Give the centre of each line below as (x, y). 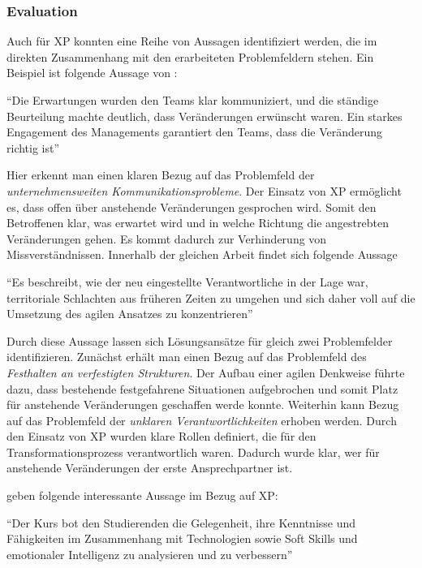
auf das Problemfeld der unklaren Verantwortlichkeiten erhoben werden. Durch (202, 420)
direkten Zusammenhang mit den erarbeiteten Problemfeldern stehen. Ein (190, 56)
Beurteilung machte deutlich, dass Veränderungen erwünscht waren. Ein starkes (205, 116)
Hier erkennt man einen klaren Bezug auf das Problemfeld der (161, 175)
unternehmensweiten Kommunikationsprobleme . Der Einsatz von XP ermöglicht (204, 190)
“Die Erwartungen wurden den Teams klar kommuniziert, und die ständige (193, 100)
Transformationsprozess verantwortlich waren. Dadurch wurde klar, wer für (193, 452)
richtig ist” (33, 147)
